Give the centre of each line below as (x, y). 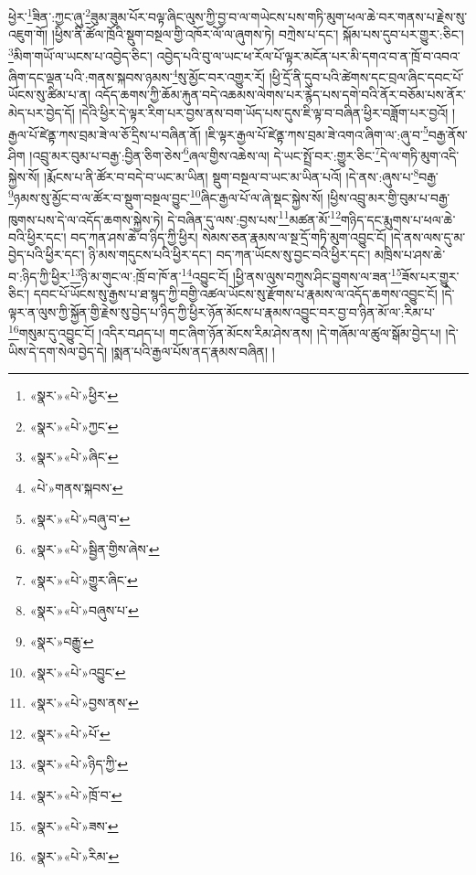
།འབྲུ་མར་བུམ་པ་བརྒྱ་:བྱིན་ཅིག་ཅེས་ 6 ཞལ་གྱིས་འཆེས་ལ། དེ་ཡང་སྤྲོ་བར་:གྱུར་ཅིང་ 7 (205, 154)
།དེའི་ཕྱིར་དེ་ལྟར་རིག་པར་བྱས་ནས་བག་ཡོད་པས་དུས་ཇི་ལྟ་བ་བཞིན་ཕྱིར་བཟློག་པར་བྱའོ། (264, 112)
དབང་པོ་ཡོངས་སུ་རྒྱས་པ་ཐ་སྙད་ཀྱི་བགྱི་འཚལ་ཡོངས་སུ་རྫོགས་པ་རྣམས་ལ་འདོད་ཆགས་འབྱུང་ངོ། (235, 294)
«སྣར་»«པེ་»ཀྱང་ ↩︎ (74, 426)
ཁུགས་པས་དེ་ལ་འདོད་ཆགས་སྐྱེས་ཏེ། (86, 219)
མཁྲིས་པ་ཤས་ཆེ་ (410, 255)
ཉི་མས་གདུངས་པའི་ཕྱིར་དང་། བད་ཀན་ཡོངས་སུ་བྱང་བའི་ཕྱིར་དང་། (230, 255)
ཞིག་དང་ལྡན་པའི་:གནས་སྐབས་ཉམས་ (90, 76)
